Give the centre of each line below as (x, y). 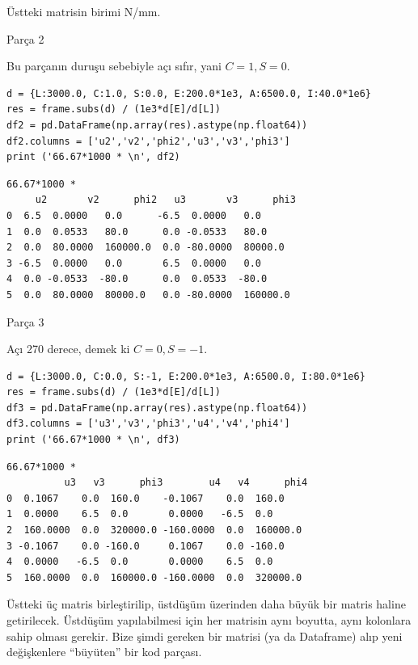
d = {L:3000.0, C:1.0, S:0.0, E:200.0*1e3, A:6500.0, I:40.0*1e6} (189, 93)
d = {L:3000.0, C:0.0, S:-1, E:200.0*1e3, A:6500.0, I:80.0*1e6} (186, 376)
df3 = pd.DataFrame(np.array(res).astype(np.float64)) (157, 408)
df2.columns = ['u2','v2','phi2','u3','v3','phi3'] (148, 141)
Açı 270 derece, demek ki (68, 349)
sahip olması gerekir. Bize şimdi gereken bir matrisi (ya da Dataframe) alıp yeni (205, 636)
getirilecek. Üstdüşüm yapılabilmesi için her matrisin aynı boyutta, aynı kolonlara (209, 620)
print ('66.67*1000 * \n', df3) (93, 440)
